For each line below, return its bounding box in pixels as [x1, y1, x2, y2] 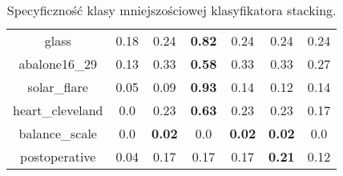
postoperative [20, 147, 96, 166]
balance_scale [18, 124, 97, 142]
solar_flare [27, 78, 88, 96]
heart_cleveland [13, 101, 103, 119]
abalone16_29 [18, 54, 97, 73]
